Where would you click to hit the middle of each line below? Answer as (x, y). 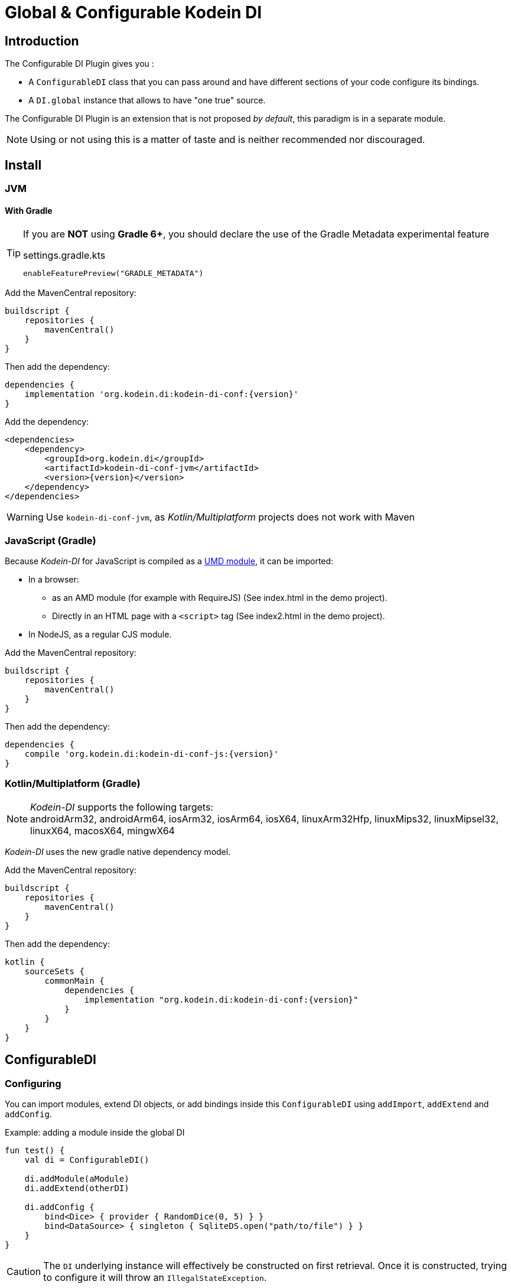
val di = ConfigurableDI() (87, 1159)
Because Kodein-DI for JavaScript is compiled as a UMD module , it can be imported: (169, 561)
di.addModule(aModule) (77, 1178)
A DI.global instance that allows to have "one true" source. (147, 100)
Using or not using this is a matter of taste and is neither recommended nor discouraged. (228, 140)
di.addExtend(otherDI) (77, 1188)
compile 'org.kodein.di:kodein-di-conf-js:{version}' (152, 754)
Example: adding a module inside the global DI (95, 1132)
